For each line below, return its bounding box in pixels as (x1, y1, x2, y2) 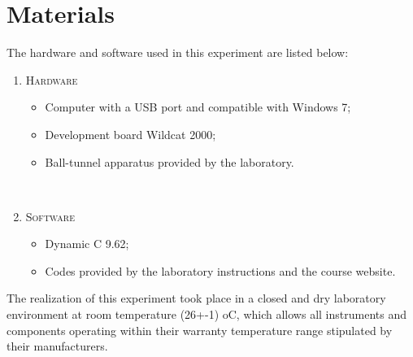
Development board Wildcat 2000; (45, 125, 216, 142)
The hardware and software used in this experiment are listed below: (7, 44, 349, 61)
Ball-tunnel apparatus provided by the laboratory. (45, 153, 294, 170)
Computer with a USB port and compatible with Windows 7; (45, 98, 351, 115)
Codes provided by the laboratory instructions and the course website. (45, 262, 396, 279)
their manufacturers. (7, 337, 108, 355)
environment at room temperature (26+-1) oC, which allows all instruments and (7, 306, 406, 323)
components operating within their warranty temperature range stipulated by (7, 321, 393, 338)
